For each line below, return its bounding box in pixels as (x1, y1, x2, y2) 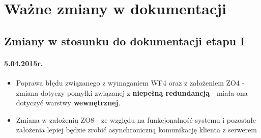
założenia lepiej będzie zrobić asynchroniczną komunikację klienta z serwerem (16, 124, 257, 135)
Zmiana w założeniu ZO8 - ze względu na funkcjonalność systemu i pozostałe (16, 114, 256, 125)
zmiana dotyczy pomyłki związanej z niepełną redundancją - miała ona (16, 87, 248, 98)
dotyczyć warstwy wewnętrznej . (16, 97, 121, 108)
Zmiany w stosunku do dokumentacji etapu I (4, 33, 245, 48)
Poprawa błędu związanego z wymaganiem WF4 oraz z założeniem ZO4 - (16, 77, 245, 88)
